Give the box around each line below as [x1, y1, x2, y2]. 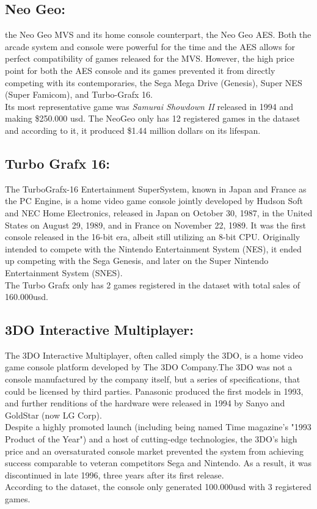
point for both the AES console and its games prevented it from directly [5, 64, 275, 76]
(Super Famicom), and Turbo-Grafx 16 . [5, 88, 153, 101]
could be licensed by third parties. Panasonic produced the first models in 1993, [5, 384, 304, 397]
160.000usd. [5, 290, 48, 303]
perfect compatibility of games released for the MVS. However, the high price [5, 52, 294, 65]
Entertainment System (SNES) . [5, 266, 123, 279]
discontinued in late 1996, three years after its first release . [5, 468, 224, 481]
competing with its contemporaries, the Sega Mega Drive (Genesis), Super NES [5, 76, 302, 89]
